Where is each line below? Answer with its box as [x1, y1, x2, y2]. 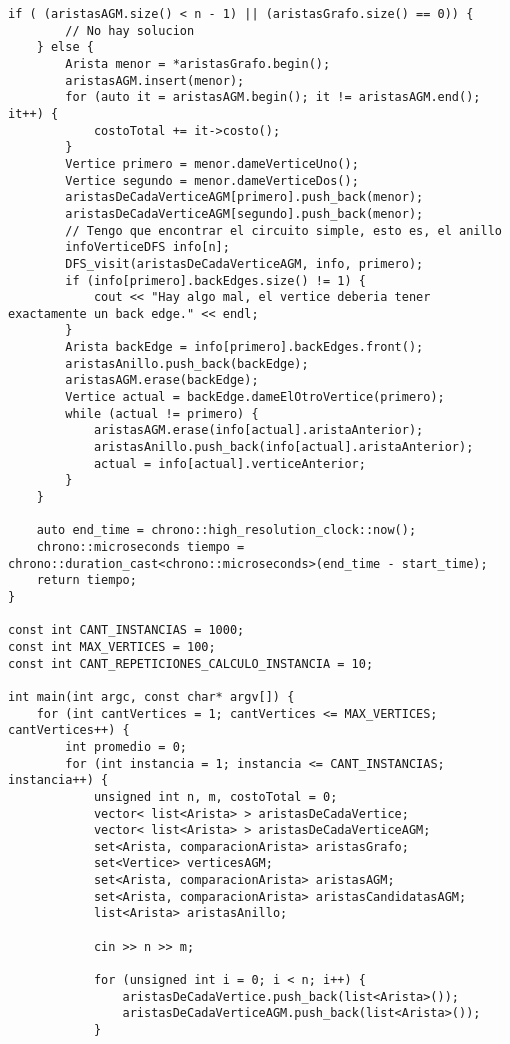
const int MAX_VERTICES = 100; [8, 639, 216, 654]
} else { [36, 40, 94, 55]
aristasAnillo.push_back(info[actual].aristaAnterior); [93, 440, 474, 455]
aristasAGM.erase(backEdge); [65, 373, 259, 388]
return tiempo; [36, 573, 137, 588]
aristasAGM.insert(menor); [65, 73, 245, 88]
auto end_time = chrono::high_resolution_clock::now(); [36, 523, 417, 538]
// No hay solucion [65, 23, 195, 38]
